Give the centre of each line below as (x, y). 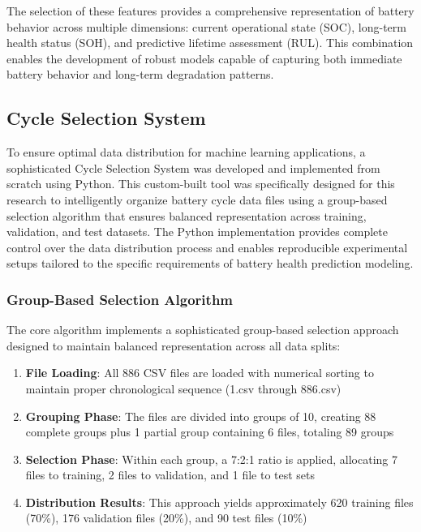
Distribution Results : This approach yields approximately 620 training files (219, 502)
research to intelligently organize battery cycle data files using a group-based (197, 199)
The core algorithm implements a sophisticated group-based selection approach (203, 330)
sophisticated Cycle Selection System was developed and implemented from (193, 167)
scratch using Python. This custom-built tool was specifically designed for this (201, 184)
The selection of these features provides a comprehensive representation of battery (210, 11)
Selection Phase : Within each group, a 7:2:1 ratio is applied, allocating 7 (211, 459)
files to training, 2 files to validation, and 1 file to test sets (170, 475)
